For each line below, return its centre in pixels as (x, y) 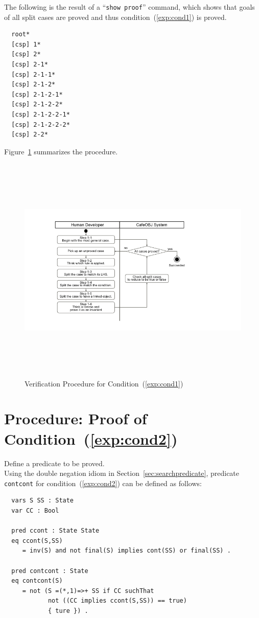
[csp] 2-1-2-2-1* (41, 115)
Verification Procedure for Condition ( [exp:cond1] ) (104, 383)
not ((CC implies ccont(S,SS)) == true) (117, 601)
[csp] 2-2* (30, 135)
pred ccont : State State (55, 531)
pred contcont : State (50, 571)
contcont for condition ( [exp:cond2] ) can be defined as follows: (103, 483)
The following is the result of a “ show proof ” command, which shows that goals (129, 7)
